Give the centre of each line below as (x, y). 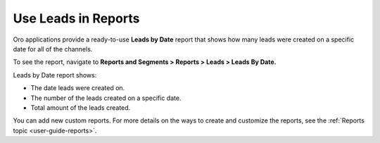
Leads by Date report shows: (55, 75)
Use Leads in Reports (76, 18)
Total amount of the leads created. (81, 107)
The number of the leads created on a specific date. (106, 98)
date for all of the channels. (53, 49)
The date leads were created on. (78, 88)
